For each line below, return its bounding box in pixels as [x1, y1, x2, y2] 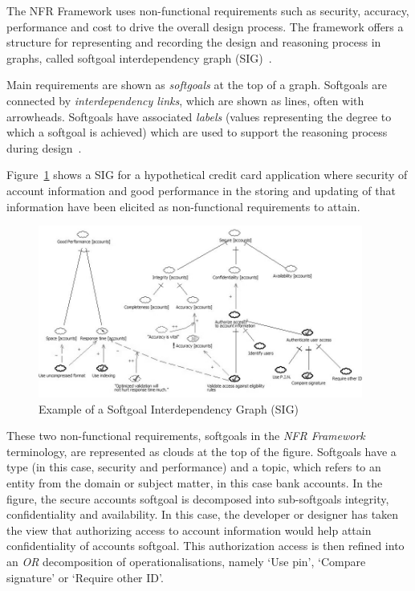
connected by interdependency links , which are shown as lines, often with [6, 92, 364, 108]
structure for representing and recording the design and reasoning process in [6, 34, 381, 51]
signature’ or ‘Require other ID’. [6, 569, 164, 585]
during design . [6, 139, 82, 156]
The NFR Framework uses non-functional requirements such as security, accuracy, [6, 2, 409, 18]
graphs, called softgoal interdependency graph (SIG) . [6, 49, 272, 66]
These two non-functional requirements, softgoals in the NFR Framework [6, 427, 365, 444]
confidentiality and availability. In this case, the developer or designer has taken [6, 506, 399, 523]
